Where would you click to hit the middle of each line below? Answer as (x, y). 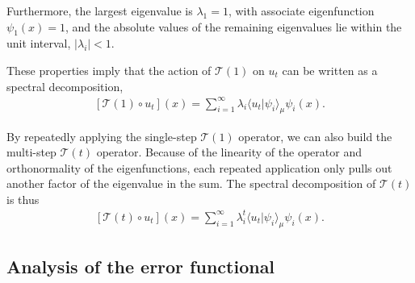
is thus (23, 199)
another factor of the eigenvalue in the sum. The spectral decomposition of (191, 183)
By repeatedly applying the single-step (102, 136)
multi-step (31, 152)
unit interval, (39, 43)
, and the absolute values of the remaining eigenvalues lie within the (233, 26)
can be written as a (330, 70)
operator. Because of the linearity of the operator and (229, 152)
